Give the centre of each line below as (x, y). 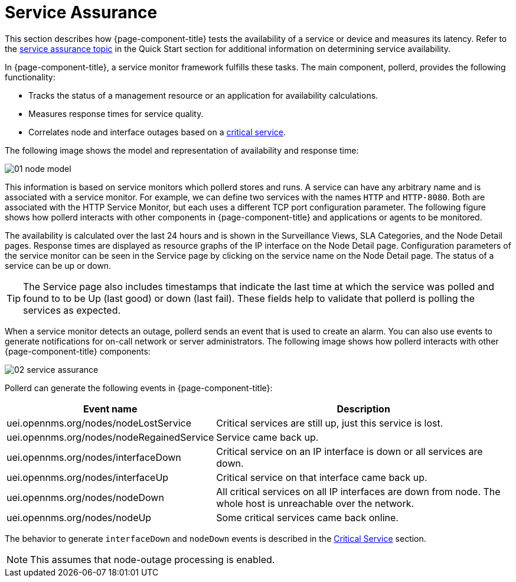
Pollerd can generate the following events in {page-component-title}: (139, 388)
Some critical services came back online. (307, 517)
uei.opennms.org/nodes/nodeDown (85, 497)
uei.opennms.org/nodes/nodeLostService (99, 423)
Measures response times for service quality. (116, 113)
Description (363, 409)
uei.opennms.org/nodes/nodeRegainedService (110, 437)
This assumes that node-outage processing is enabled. (153, 559)
